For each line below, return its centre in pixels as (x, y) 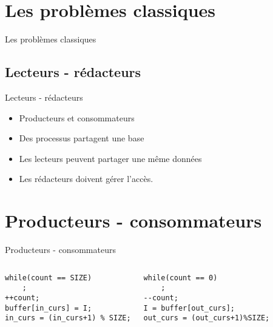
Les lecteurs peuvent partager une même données (110, 158)
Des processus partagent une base (82, 138)
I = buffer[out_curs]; (189, 308)
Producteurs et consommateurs (77, 117)
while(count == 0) (180, 278)
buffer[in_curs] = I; (49, 308)
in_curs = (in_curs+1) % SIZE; (68, 318)
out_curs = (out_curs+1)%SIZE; (207, 318)
